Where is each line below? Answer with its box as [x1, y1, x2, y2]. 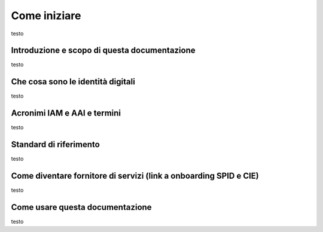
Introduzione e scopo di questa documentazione [11, 45, 196, 56]
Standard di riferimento [11, 139, 100, 149]
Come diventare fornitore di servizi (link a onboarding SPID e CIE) [11, 170, 260, 181]
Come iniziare [11, 9, 81, 22]
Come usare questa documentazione [11, 202, 152, 212]
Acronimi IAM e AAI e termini [11, 108, 121, 118]
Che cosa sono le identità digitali [11, 77, 136, 87]
